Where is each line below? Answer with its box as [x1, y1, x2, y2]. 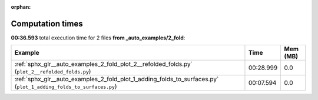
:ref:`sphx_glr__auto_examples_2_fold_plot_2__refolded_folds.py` [14, 60, 193, 68]
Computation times [11, 18, 83, 29]
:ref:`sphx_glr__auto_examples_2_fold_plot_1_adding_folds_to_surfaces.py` [14, 75, 219, 84]
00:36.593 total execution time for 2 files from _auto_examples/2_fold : [11, 34, 185, 41]
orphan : [11, 4, 31, 10]
